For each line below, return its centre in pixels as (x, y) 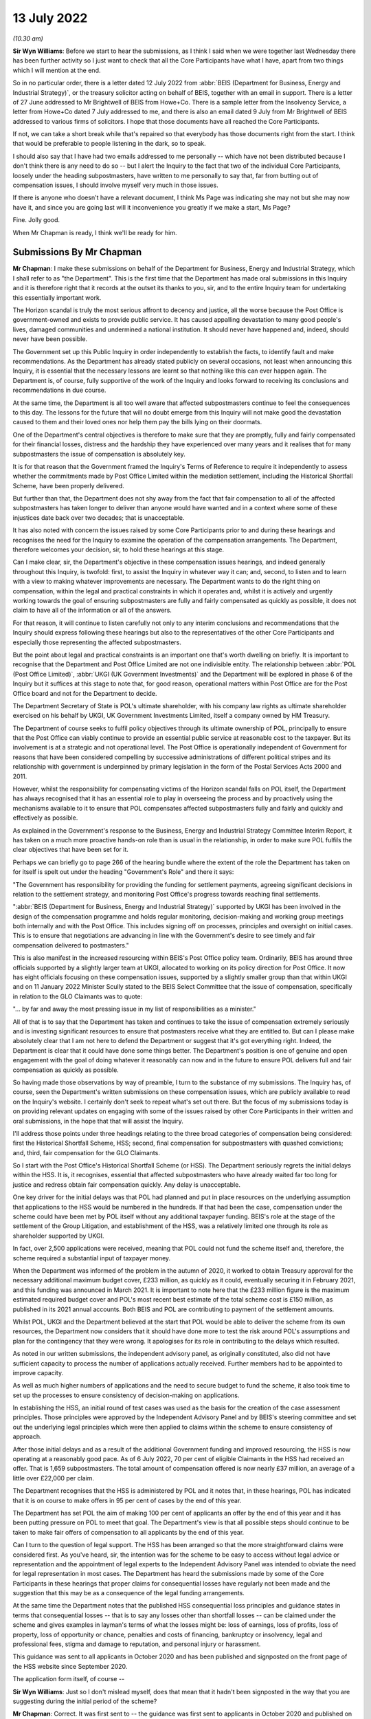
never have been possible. (50, 339)
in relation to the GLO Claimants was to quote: (78, 996)
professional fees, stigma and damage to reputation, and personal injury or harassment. (137, 1644)
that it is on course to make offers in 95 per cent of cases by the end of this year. (127, 1500)
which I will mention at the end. (57, 70)
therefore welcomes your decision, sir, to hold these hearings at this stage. (119, 549)
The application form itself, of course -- (69, 1679)
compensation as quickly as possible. (66, 1070)
